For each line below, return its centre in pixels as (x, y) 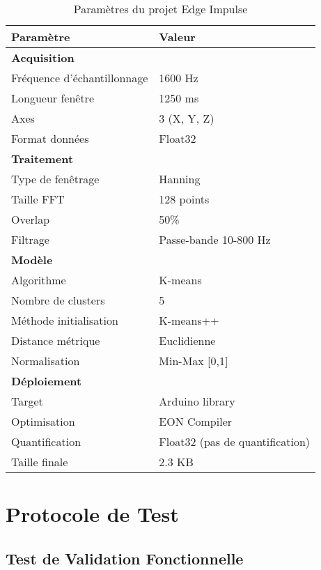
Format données (50, 138)
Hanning (180, 179)
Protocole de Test (92, 514)
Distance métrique (56, 340)
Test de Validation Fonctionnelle (125, 558)
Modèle (32, 260)
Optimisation (43, 421)
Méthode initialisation (65, 320)
